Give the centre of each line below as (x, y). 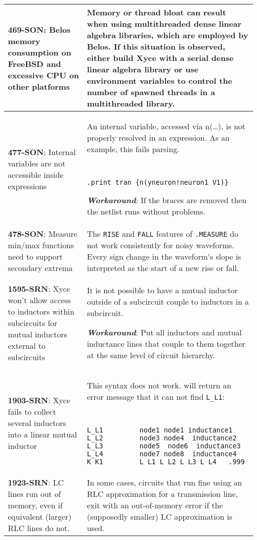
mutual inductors (38, 334)
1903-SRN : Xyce (39, 400)
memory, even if (35, 505)
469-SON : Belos (39, 29)
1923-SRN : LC (36, 482)
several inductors (37, 423)
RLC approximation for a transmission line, (162, 494)
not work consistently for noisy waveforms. (160, 245)
